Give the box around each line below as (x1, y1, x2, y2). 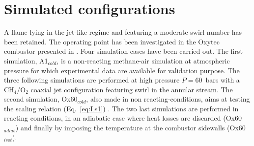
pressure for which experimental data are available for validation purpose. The (4, 65, 240, 75)
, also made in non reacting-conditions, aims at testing (86, 94, 250, 104)
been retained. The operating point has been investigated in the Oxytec (4, 36, 220, 46)
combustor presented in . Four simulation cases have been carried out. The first (4, 46, 243, 56)
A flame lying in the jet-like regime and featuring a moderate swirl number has (4, 27, 242, 37)
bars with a (205, 75, 240, 85)
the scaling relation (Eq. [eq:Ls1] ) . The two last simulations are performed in (4, 103, 239, 113)
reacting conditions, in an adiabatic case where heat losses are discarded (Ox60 (4, 113, 242, 123)
